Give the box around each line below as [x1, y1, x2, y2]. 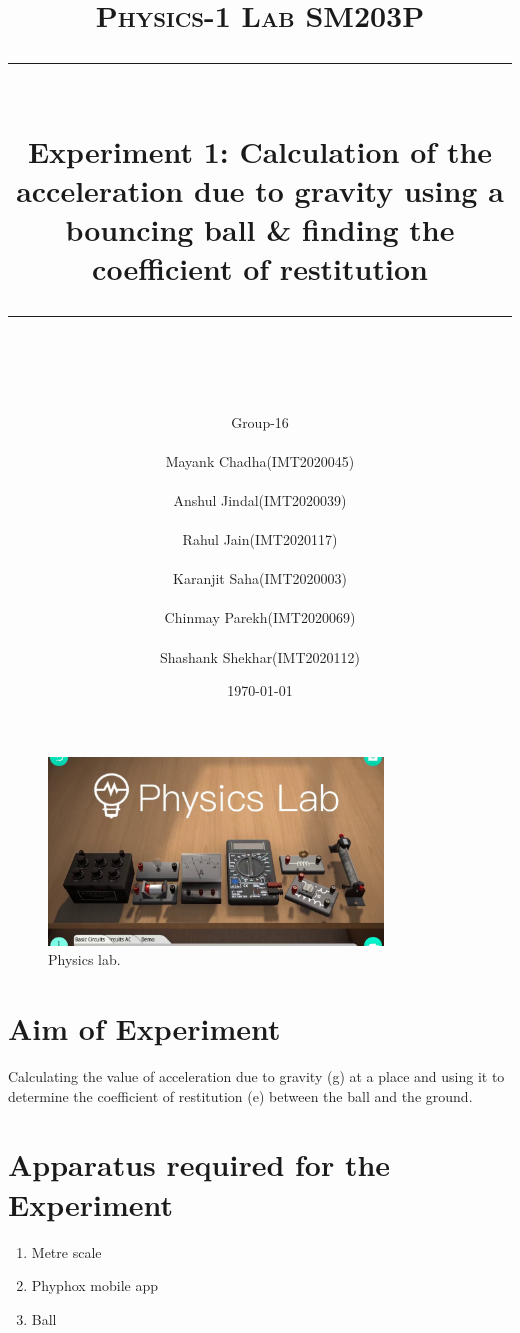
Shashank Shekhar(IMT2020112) [159, 646, 361, 667]
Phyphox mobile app [31, 1275, 159, 1296]
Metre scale [31, 1241, 102, 1262]
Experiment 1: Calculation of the [27, 130, 493, 171]
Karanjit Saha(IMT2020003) [173, 568, 347, 589]
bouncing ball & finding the [65, 208, 455, 249]
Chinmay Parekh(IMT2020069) [164, 607, 356, 628]
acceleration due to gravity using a [16, 169, 504, 210]
